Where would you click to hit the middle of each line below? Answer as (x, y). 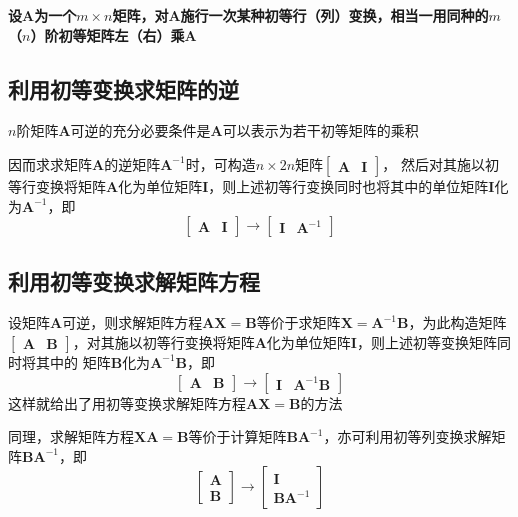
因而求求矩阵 (50, 163)
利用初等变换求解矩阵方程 (134, 280)
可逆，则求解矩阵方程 (132, 322)
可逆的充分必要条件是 (140, 130)
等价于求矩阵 (298, 322)
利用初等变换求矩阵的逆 (123, 88)
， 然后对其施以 (434, 163)
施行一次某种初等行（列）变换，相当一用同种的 (334, 15)
